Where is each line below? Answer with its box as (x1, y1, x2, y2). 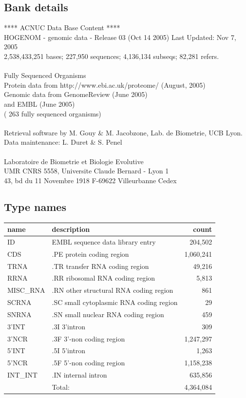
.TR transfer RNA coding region (52, 261, 149, 271)
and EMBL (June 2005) (4, 98, 75, 109)
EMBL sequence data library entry (52, 236, 156, 246)
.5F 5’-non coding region (52, 358, 125, 368)
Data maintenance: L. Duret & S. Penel (4, 137, 122, 147)
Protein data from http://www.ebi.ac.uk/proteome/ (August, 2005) (4, 79, 206, 90)
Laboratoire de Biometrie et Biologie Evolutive (4, 156, 144, 166)
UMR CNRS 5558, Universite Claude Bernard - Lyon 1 (4, 166, 169, 176)
